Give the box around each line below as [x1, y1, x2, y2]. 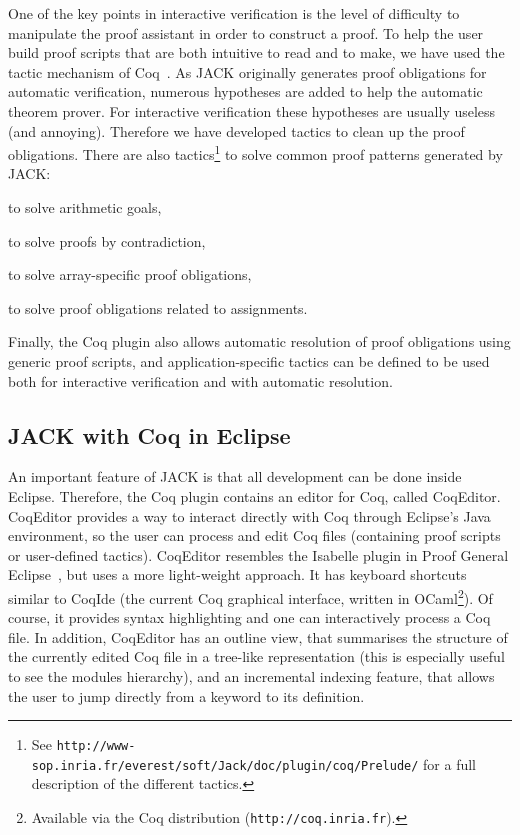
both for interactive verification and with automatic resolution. [8, 370, 393, 391]
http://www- [56, 739, 136, 754]
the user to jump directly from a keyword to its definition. [8, 685, 365, 706]
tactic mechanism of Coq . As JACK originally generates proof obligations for [8, 61, 487, 82]
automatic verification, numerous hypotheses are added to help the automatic [8, 81, 483, 102]
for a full [423, 753, 476, 774]
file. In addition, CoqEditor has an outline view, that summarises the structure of [8, 626, 508, 647]
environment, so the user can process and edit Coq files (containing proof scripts [8, 525, 501, 546]
